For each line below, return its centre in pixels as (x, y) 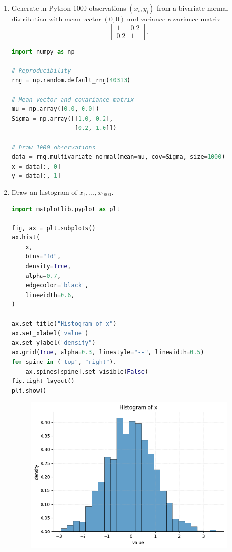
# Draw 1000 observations (53, 147)
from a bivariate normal (192, 8)
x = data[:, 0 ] (36, 166)
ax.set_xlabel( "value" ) (50, 333)
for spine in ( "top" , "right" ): (64, 362)
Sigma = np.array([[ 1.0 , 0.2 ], (62, 118)
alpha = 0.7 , (43, 276)
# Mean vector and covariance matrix (73, 99)
